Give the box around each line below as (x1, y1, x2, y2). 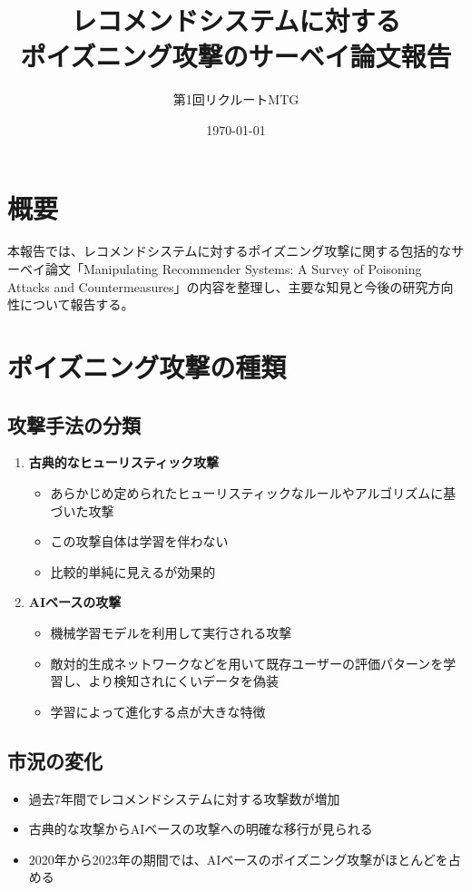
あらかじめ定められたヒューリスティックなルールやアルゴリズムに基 (50, 483, 456, 502)
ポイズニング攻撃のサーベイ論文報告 (20, 37, 452, 74)
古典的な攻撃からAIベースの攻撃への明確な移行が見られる (28, 819, 373, 838)
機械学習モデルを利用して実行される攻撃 (50, 622, 292, 641)
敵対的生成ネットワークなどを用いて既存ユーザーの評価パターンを (50, 653, 444, 672)
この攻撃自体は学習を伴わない (50, 532, 229, 551)
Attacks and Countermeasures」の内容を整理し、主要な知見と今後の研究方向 (7, 277, 454, 296)
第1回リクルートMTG (172, 90, 299, 109)
